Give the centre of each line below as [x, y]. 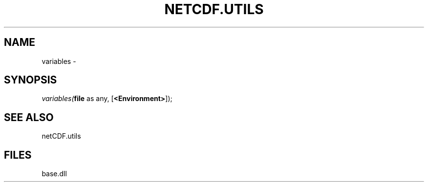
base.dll [54, 174]
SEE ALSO [29, 117]
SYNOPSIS [31, 80]
